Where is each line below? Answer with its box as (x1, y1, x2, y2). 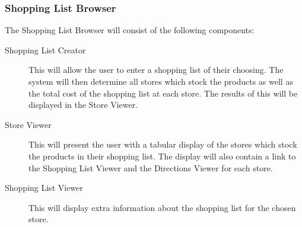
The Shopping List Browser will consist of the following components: (5, 24, 255, 36)
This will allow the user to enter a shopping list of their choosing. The (28, 63, 284, 76)
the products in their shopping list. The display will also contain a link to (28, 149, 296, 162)
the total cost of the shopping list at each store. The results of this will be (28, 87, 298, 99)
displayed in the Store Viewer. (28, 98, 138, 111)
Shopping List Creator (5, 43, 86, 56)
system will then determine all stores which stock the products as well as (28, 75, 293, 87)
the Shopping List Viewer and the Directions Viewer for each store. (28, 161, 273, 174)
